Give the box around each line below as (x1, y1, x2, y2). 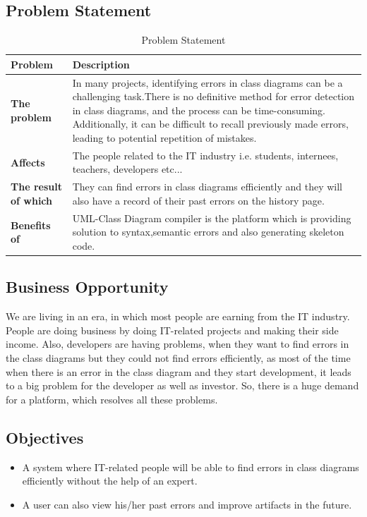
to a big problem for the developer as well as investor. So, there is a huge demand (6, 378, 359, 393)
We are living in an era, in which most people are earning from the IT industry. (6, 309, 350, 324)
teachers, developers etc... (72, 162, 183, 176)
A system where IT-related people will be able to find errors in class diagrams (22, 459, 359, 474)
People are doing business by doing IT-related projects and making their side (6, 322, 339, 337)
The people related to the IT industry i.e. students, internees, (72, 147, 339, 162)
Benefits (11, 217, 51, 232)
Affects (11, 154, 45, 169)
